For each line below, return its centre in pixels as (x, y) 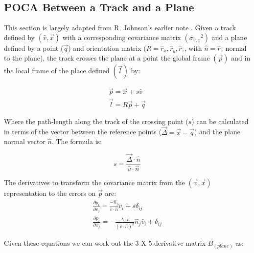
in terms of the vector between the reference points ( (83, 132)
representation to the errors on (50, 193)
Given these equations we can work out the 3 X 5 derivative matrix (105, 243)
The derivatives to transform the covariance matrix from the (94, 182)
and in (241, 58)
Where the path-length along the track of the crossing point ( (96, 121)
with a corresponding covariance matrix (122, 37)
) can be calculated (220, 121)
